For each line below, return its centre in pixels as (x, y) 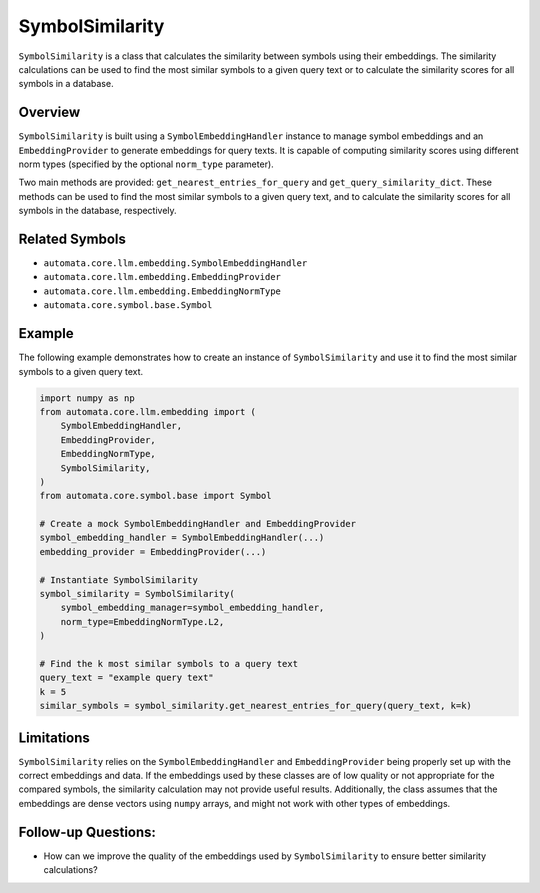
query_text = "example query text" (126, 678)
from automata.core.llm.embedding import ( (148, 411)
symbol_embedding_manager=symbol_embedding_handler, (192, 608)
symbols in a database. (66, 84)
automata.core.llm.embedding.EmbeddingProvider (162, 277)
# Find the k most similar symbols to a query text (169, 663)
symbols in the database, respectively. (97, 211)
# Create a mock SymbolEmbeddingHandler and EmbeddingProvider (198, 524)
